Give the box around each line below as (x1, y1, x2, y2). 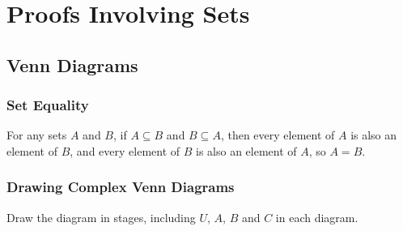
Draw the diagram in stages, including (6, 208, 196, 225)
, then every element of (220, 126, 335, 143)
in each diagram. (275, 208, 358, 225)
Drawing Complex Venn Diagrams (6, 177, 235, 197)
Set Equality (6, 95, 89, 115)
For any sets (6, 126, 67, 143)
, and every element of (70, 142, 180, 159)
